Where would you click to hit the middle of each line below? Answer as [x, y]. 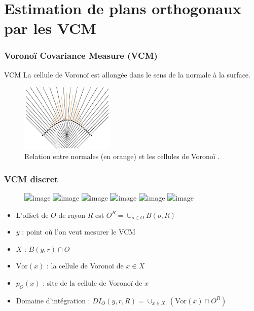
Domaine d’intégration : [53, 300]
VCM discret [31, 179]
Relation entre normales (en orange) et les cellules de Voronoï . [122, 156]
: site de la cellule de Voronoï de [93, 282]
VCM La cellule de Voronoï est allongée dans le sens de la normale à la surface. [127, 74]
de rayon [72, 215]
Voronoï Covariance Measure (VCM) [81, 55]
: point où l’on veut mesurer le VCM [79, 232]
